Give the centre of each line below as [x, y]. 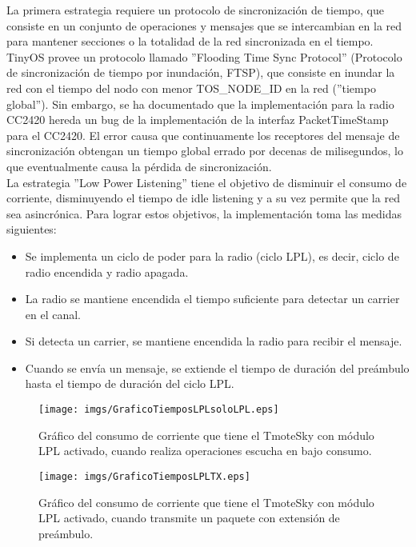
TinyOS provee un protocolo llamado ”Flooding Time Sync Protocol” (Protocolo [204, 56]
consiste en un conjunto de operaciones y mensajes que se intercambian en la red [204, 25]
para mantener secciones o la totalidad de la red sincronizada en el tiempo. [190, 41]
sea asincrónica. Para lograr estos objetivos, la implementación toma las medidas [204, 213]
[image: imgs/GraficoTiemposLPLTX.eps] [144, 476]
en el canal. [53, 314]
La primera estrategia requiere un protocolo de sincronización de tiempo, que [195, 10]
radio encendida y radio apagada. [107, 272]
